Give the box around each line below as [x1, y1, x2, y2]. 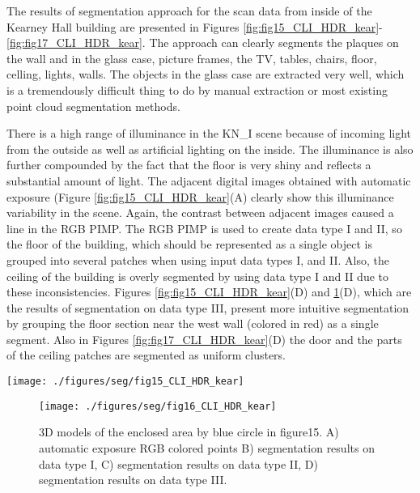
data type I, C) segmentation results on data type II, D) [39, 455, 319, 472]
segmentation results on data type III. [39, 471, 227, 488]
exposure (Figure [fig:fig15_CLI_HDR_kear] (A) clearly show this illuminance [6, 188, 394, 205]
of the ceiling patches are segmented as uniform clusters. [6, 346, 286, 363]
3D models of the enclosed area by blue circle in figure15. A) [39, 423, 339, 440]
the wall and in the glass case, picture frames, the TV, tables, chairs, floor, [6, 49, 377, 66]
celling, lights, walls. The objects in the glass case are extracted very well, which [6, 66, 405, 83]
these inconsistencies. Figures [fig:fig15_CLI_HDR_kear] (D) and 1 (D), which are [6, 283, 412, 300]
